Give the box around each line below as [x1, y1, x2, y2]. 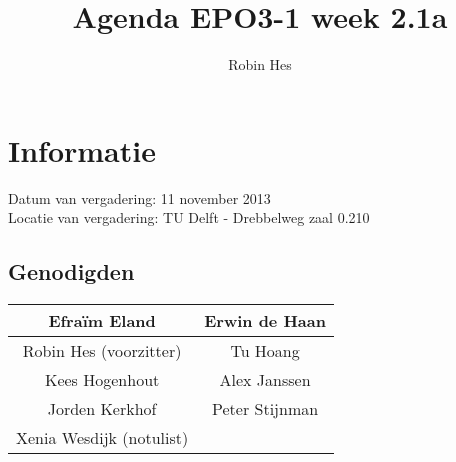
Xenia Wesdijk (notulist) [16, 426, 189, 450]
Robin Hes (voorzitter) [22, 339, 182, 363]
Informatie [8, 129, 156, 170]
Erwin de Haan [204, 309, 326, 333]
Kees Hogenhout [44, 368, 160, 392]
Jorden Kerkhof [47, 397, 157, 421]
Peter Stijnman [212, 397, 319, 421]
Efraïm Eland [48, 309, 156, 333]
